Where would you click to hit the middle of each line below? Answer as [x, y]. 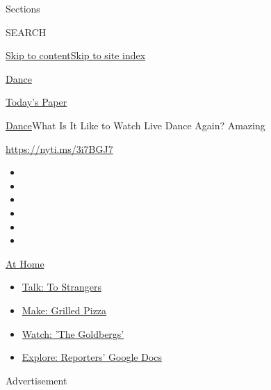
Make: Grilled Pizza [64, 310]
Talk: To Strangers [61, 287]
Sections [23, 8]
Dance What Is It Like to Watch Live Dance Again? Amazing [135, 125]
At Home [25, 263]
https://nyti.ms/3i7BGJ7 [59, 148]
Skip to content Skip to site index [76, 55]
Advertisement [36, 380]
